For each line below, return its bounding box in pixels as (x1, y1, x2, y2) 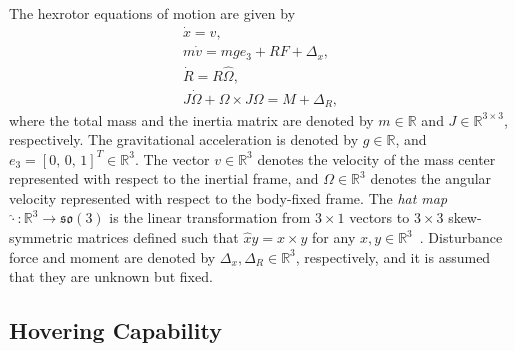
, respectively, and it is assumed (295, 246, 491, 267)
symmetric (9, 227, 73, 248)
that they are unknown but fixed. (9, 266, 213, 287)
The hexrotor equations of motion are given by (9, 3, 296, 23)
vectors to (349, 207, 410, 228)
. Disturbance (419, 227, 503, 248)
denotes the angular (370, 168, 492, 189)
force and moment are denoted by (9, 246, 216, 267)
